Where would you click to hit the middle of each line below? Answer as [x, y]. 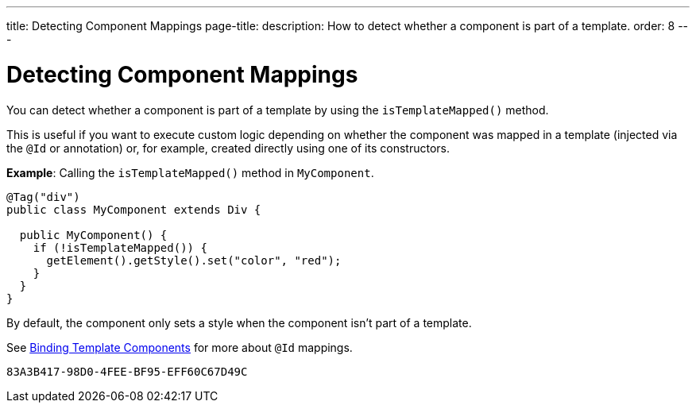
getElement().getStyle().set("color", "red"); [194, 260]
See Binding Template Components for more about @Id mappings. [180, 347]
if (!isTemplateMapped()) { [120, 247]
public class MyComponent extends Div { [134, 209]
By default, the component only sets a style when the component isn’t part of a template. [239, 322]
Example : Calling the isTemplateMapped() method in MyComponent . [190, 172]
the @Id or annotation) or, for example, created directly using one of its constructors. [228, 148]
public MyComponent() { [93, 235]
